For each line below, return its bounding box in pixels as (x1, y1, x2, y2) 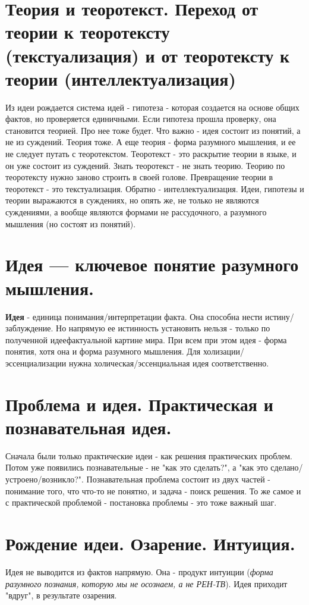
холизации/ (203, 345, 244, 358)
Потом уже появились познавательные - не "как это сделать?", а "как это (5, 461, 268, 474)
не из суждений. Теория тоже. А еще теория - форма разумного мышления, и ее (5, 136, 296, 148)
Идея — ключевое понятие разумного (5, 252, 299, 277)
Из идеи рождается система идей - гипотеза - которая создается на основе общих (5, 101, 299, 113)
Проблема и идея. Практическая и (5, 391, 273, 416)
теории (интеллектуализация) (5, 66, 236, 90)
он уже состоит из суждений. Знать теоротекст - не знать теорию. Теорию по (5, 159, 285, 171)
